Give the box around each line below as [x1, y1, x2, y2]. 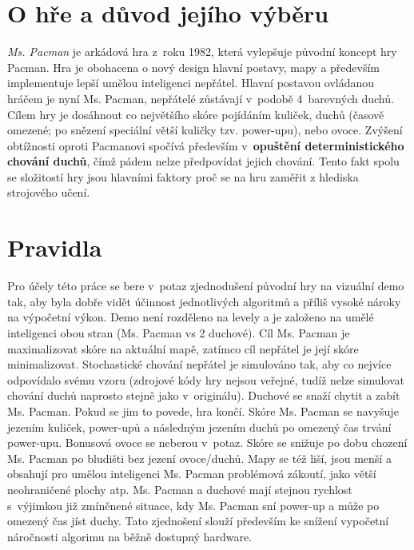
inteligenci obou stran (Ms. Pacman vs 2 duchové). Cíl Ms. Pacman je [7, 324, 350, 341]
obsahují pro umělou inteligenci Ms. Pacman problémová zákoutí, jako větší [7, 465, 376, 482]
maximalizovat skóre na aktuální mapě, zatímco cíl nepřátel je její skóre [7, 340, 359, 357]
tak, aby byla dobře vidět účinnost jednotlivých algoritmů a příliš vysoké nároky [7, 293, 401, 309]
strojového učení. [7, 184, 90, 201]
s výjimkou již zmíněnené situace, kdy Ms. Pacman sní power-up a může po [7, 496, 380, 513]
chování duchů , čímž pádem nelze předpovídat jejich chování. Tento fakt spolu [7, 153, 400, 169]
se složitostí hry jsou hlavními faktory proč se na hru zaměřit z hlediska [7, 168, 359, 185]
